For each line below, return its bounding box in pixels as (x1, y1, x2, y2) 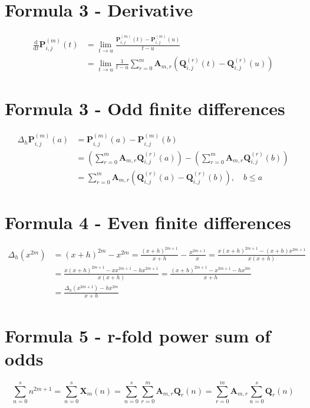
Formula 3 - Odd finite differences (5, 96, 285, 120)
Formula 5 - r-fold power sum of (5, 323, 271, 347)
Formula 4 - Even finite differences (5, 210, 291, 234)
